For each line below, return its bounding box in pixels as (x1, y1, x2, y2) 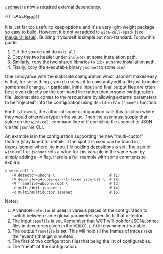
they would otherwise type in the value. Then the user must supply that (5, 114, 147, 120)
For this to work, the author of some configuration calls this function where (5, 108, 155, 114)
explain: (5, 159, 21, 165)
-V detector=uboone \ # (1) (11, 173, 120, 178)
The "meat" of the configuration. (12, 243, 78, 249)
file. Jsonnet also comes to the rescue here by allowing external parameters (5, 94, 157, 100)
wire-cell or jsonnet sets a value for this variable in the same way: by (5, 149, 145, 154)
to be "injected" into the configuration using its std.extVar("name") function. (5, 99, 158, 105)
